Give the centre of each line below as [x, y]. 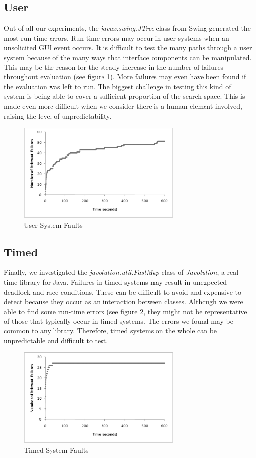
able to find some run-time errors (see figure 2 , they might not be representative [126, 311]
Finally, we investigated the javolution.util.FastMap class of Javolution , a [114, 272]
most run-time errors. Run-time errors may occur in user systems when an [117, 37]
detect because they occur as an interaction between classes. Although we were [124, 301]
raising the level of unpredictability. [58, 115]
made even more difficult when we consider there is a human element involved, [123, 105]
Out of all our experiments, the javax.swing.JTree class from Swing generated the [127, 28]
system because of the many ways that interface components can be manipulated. [128, 57]
